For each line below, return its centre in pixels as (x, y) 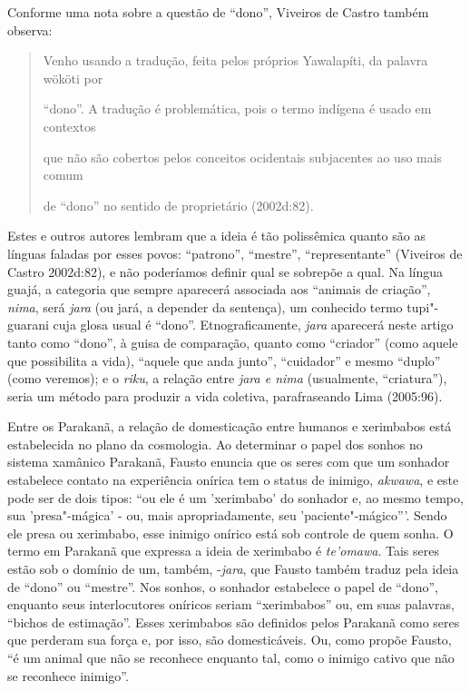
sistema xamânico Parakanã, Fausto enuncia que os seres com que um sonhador (229, 462)
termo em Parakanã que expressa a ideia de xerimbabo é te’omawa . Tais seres (223, 551)
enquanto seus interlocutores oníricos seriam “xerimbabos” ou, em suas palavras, (231, 604)
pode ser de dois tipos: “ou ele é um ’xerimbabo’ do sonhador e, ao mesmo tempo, (235, 497)
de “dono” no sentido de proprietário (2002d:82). (178, 205)
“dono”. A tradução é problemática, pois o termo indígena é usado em (237, 109)
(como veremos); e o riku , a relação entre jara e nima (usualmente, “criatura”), (227, 378)
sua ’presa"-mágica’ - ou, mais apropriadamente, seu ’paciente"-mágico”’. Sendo (227, 515)
